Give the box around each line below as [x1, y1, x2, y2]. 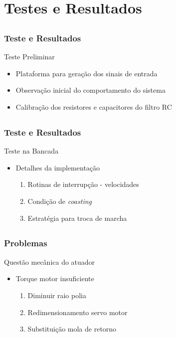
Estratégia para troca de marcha [27, 212, 127, 223]
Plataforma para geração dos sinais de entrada [15, 68, 158, 78]
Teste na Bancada [4, 146, 59, 156]
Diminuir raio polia [27, 290, 86, 300]
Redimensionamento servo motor [27, 307, 128, 317]
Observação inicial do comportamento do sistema [15, 85, 166, 95]
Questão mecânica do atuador [4, 256, 95, 267]
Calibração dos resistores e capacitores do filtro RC [15, 101, 172, 112]
